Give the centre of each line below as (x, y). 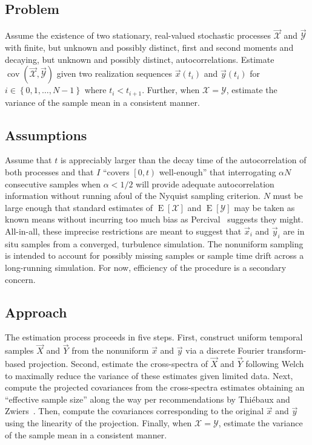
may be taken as (264, 207)
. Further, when (171, 90)
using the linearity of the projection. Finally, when (98, 422)
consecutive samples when (53, 184)
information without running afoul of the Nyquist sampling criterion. (133, 196)
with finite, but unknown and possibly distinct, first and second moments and (149, 47)
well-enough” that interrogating (217, 172)
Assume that (28, 160)
